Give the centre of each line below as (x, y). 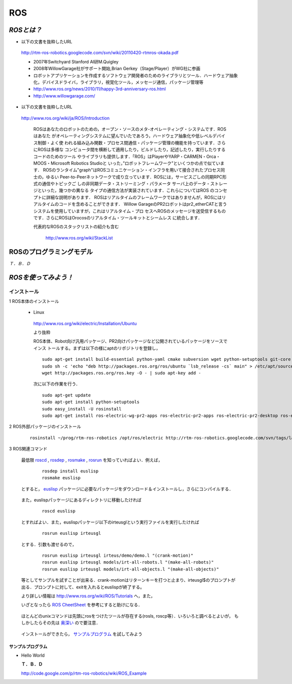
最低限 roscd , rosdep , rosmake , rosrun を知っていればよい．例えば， (92, 460)
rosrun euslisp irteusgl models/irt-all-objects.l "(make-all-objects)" (130, 569)
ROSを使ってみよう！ (41, 277)
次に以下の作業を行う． (57, 384)
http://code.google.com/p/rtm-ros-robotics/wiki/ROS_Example (84, 673)
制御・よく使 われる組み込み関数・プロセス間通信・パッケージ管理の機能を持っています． (127, 143)
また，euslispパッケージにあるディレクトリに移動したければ (82, 500)
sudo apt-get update (66, 395)
